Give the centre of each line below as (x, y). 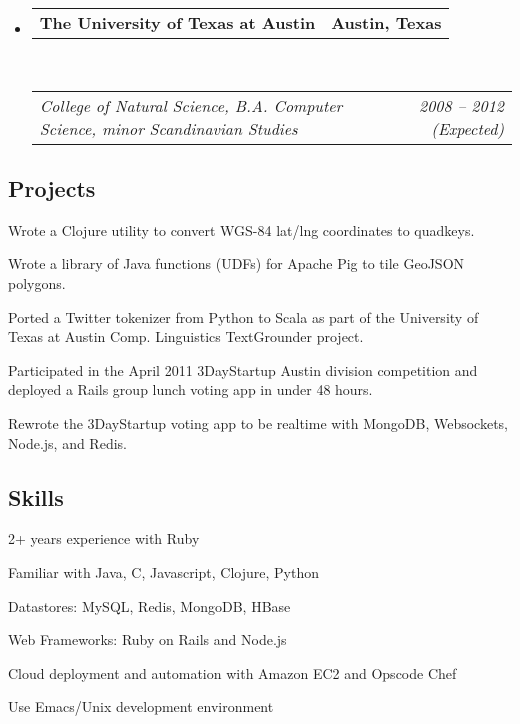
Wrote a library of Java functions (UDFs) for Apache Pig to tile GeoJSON (236, 263)
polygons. (37, 282)
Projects (52, 187)
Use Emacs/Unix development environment (141, 706)
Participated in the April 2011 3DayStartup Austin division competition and (243, 369)
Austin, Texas (386, 22)
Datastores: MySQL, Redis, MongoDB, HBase (149, 605)
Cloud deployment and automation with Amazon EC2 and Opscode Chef (232, 672)
